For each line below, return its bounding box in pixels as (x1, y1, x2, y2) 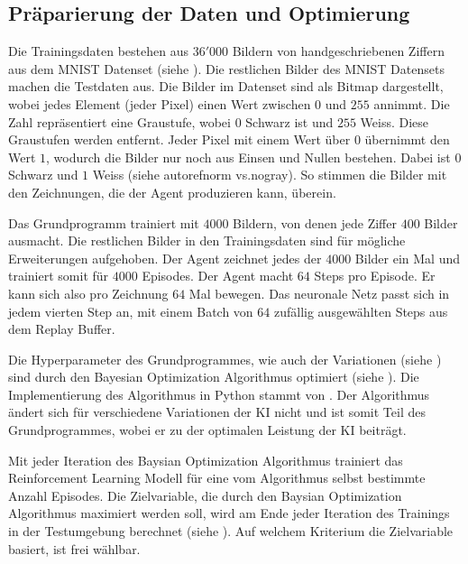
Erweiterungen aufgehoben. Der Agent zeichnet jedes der (8, 248, 322, 267)
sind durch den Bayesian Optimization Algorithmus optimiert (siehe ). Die (8, 367, 419, 386)
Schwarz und (8, 165, 78, 184)
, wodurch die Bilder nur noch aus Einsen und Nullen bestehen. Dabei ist (46, 147, 451, 166)
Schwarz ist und (245, 112, 334, 131)
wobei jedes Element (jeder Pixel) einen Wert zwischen (8, 94, 311, 113)
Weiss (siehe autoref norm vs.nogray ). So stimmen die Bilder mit (92, 165, 447, 184)
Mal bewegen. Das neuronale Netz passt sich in (188, 283, 450, 302)
